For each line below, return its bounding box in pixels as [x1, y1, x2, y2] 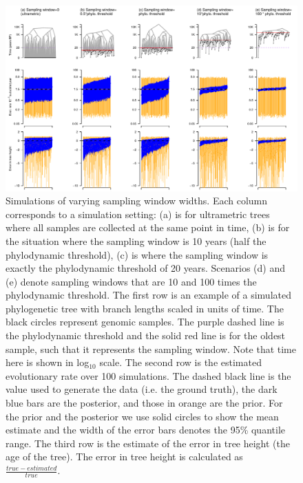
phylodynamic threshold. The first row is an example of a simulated [6, 288, 291, 302]
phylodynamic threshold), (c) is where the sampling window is [6, 247, 269, 261]
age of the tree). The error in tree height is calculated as [6, 449, 243, 464]
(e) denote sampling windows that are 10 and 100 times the [6, 274, 257, 288]
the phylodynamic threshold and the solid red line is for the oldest [6, 328, 286, 343]
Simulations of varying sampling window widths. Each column [6, 193, 268, 208]
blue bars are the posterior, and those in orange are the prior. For [6, 396, 283, 410]
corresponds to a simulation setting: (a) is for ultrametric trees [6, 206, 270, 221]
